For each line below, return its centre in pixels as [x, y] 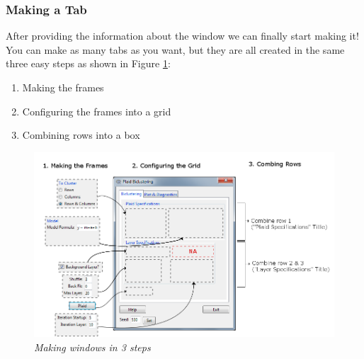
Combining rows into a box [81, 135]
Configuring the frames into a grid [97, 111]
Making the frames [63, 87]
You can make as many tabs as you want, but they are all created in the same [175, 49]
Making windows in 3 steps [92, 347]
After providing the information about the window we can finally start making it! [182, 36]
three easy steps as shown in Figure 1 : [88, 63]
